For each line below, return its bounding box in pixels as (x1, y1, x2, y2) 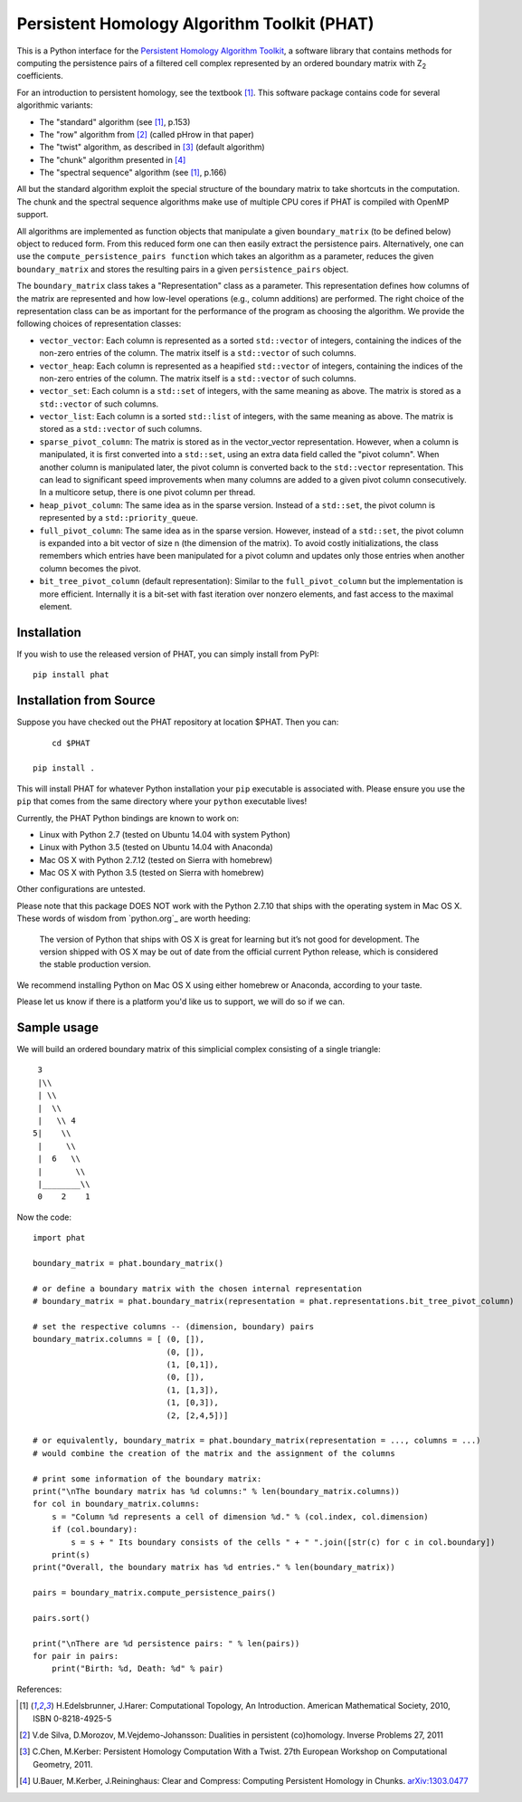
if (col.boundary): (51, 1524, 138, 1535)
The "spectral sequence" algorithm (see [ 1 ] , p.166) (39, 168, 227, 178)
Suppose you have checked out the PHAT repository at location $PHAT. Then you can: (16, 716, 339, 728)
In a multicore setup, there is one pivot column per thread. (39, 487, 256, 498)
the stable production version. (39, 959, 151, 970)
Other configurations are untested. (16, 884, 146, 895)
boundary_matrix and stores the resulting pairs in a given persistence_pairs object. (16, 264, 349, 274)
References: (16, 1683, 62, 1694)
